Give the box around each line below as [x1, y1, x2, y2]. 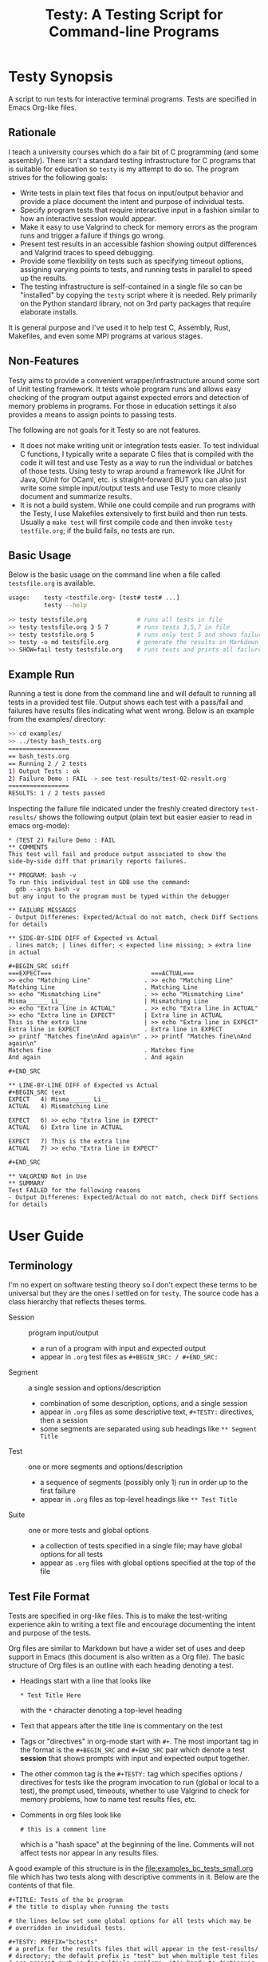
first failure [39, 1486, 76, 1496]
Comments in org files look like [19, 1810, 122, 1820]
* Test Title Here [19, 1692, 81, 1700]
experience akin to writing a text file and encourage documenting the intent [8, 1620, 256, 1629]
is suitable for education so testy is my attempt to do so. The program [8, 164, 239, 174]
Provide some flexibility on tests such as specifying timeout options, [19, 256, 244, 266]
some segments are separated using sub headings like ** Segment [39, 1424, 258, 1434]
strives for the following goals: [8, 172, 108, 182]
